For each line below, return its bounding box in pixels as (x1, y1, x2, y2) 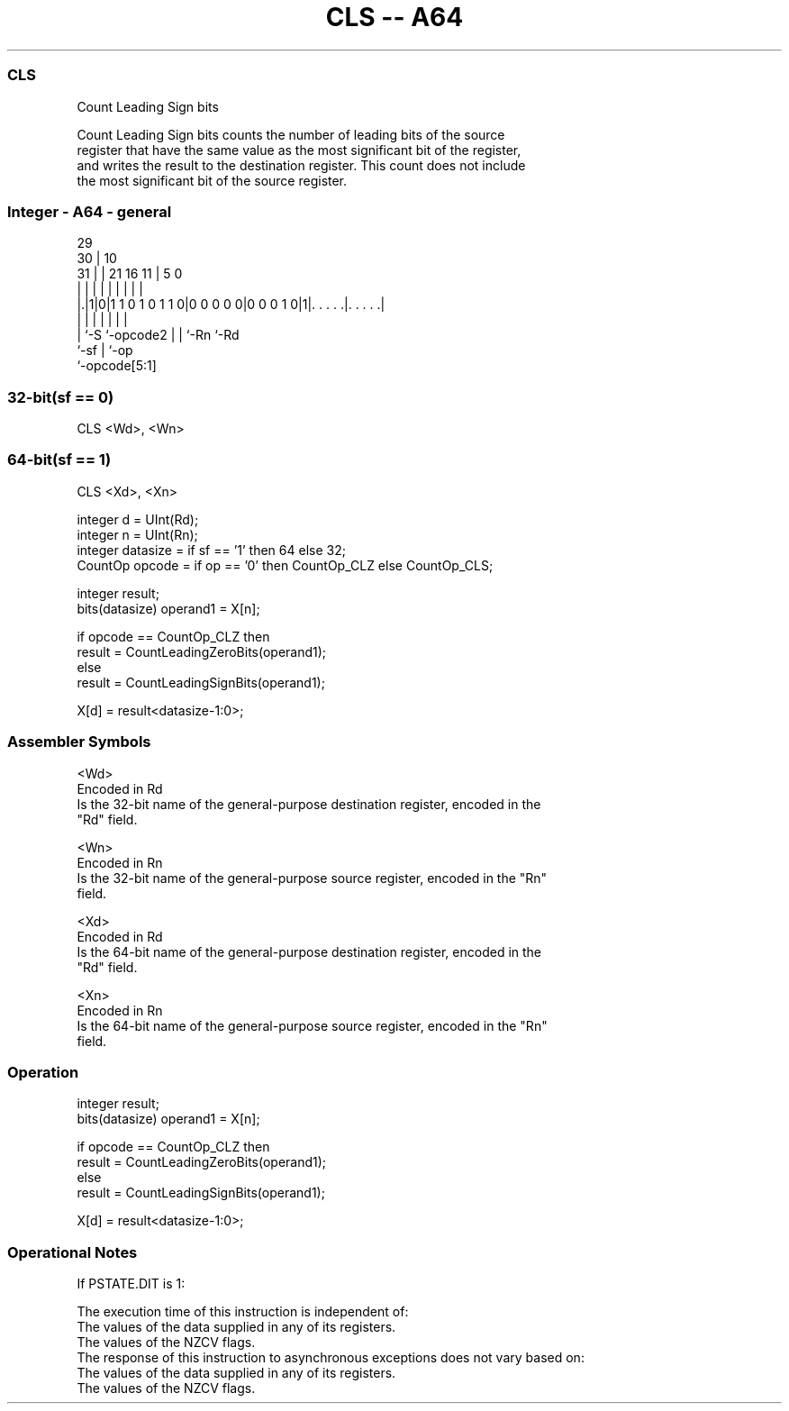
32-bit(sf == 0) (7, 387, 114, 406)
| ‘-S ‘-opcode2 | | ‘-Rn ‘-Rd (77, 327, 240, 343)
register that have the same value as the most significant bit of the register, (77, 141, 521, 158)
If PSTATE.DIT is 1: (77, 1276, 186, 1291)
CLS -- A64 (325, 2, 464, 32)
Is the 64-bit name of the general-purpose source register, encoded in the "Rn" (77, 1017, 548, 1033)
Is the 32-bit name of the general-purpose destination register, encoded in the (77, 796, 541, 812)
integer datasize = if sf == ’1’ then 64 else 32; (77, 542, 346, 558)
